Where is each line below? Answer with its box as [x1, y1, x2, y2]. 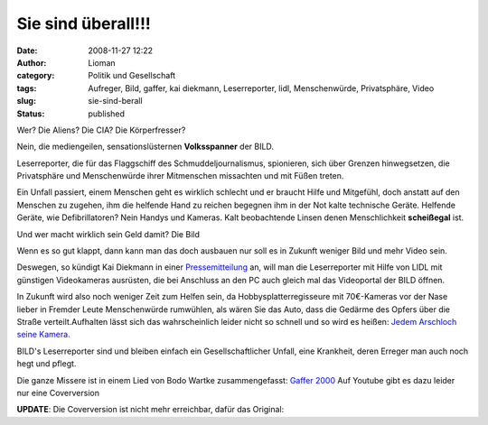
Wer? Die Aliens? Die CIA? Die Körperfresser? [16, 125, 186, 135]
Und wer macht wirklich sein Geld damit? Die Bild [16, 228, 201, 239]
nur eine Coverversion [16, 387, 99, 398]
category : [16, 70, 55, 81]
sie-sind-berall [88, 96, 144, 106]
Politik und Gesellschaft [88, 70, 176, 81]
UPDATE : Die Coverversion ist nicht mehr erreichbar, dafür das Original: [16, 404, 285, 415]
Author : [16, 57, 47, 68]
